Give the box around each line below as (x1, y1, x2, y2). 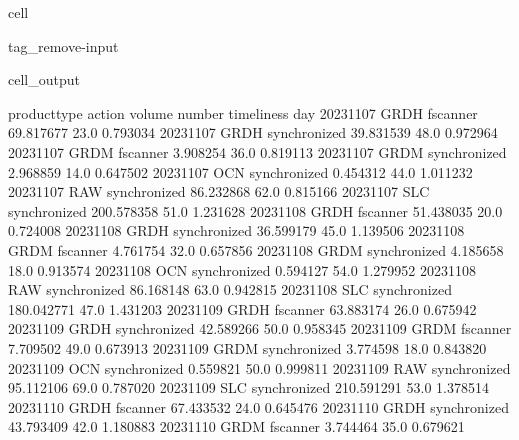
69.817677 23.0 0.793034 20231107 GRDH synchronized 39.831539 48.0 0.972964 (8, 122, 498, 143)
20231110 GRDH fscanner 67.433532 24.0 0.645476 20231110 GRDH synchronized (8, 396, 509, 417)
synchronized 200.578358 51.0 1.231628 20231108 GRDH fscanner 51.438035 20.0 (8, 200, 503, 221)
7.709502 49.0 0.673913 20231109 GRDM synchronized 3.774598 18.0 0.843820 (8, 337, 487, 358)
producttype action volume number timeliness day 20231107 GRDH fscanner (8, 102, 478, 123)
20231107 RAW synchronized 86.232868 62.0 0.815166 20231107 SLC (8, 181, 430, 202)
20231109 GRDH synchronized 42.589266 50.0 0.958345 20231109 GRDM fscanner (8, 318, 512, 339)
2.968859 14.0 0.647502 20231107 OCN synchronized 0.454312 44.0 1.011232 (8, 161, 473, 182)
